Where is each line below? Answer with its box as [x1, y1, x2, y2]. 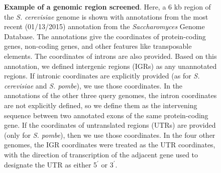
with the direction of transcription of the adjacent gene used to [4, 149, 198, 159]
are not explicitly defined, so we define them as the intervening [4, 100, 197, 110]
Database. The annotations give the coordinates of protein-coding [4, 31, 206, 41]
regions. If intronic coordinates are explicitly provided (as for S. [4, 70, 200, 81]
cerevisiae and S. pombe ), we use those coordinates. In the [4, 80, 183, 91]
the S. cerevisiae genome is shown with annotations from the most [4, 11, 208, 22]
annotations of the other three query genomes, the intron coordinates [4, 90, 217, 101]
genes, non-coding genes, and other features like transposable [4, 41, 192, 51]
